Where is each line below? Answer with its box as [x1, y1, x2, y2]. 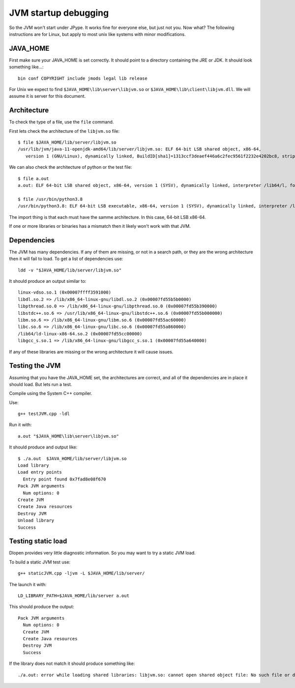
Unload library [18, 518, 55, 523]
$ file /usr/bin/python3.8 [18, 196, 83, 202]
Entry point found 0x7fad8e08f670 [23, 476, 106, 482]
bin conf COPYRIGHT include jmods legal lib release [18, 75, 147, 81]
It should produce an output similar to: [9, 278, 87, 284]
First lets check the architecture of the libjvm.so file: [9, 128, 120, 134]
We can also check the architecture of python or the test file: [9, 164, 132, 170]
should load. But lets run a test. [9, 381, 72, 387]
